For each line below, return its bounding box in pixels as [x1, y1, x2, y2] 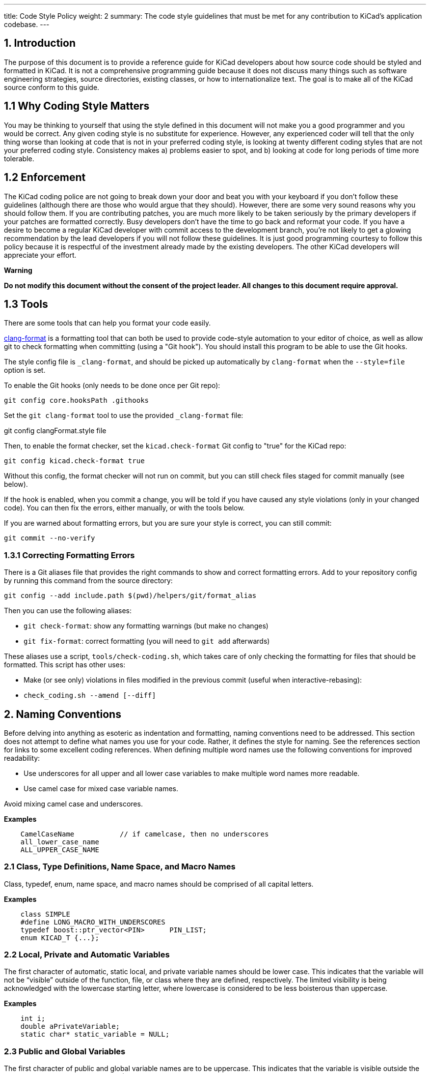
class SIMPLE [20, 910, 70, 918]
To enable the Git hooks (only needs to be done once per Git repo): [4, 381, 220, 390]
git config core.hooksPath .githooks [4, 396, 149, 405]
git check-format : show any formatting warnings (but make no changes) [24, 622, 269, 630]
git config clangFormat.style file [4, 426, 107, 435]
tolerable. [4, 154, 34, 163]
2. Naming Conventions [4, 708, 121, 720]
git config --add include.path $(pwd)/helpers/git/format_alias [4, 592, 257, 600]
